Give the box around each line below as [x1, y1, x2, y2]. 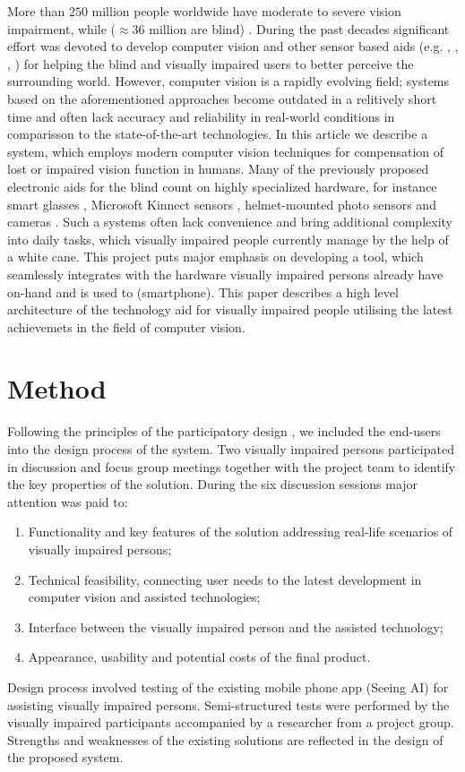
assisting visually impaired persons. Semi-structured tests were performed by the [7, 695, 450, 714]
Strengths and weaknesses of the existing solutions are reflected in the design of [7, 730, 443, 749]
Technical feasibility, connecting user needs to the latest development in [28, 570, 422, 588]
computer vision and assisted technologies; [28, 588, 261, 606]
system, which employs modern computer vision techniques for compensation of [7, 142, 444, 160]
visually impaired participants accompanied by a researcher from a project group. [7, 713, 454, 732]
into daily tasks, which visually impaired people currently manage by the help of [7, 229, 449, 248]
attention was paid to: [7, 492, 128, 510]
